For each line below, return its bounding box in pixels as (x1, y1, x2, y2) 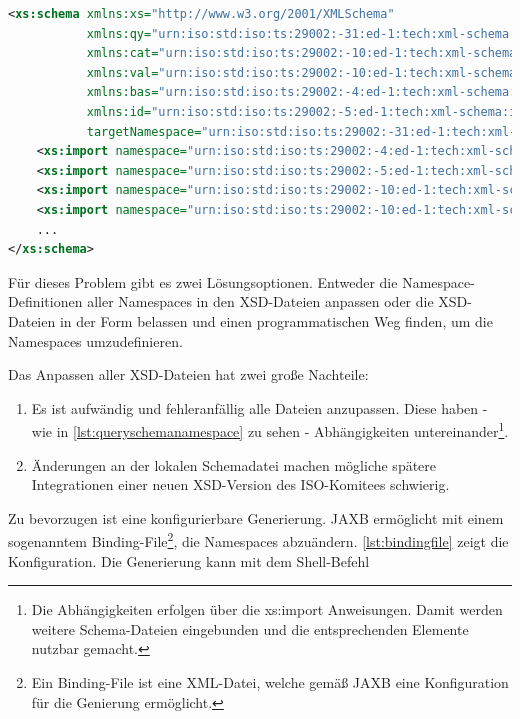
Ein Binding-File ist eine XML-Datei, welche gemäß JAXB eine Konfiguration (31, 671, 509, 692)
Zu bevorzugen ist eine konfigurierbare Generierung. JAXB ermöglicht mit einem (8, 507, 504, 528)
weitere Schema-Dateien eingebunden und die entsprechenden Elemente (31, 618, 469, 639)
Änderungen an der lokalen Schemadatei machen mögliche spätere (31, 454, 437, 475)
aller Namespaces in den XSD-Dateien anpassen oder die (87, 291, 434, 312)
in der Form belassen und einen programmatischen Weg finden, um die (59, 310, 493, 331)
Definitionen (8, 291, 83, 312)
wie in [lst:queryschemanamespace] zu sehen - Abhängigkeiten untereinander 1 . (31, 418, 509, 441)
